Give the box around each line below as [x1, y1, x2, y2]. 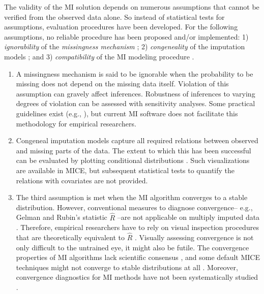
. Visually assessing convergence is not [134, 232, 254, 242]
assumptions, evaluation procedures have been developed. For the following [4, 21, 238, 32]
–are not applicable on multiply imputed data [117, 212, 260, 222]
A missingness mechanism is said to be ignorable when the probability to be [16, 68, 253, 79]
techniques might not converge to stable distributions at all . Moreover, [16, 262, 238, 272]
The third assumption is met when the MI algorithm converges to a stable [16, 192, 248, 203]
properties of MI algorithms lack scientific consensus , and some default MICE [16, 252, 260, 263]
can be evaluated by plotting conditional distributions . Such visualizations [16, 155, 250, 166]
